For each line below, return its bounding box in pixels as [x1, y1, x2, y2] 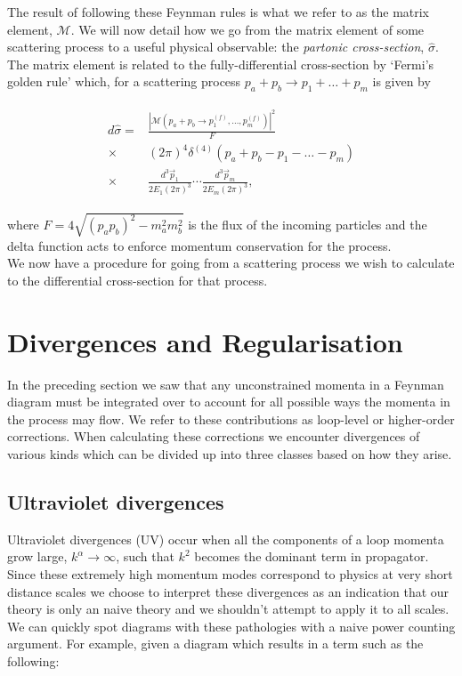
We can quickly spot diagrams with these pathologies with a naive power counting [7, 616, 456, 635]
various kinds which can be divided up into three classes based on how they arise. [7, 445, 452, 463]
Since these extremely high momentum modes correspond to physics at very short [7, 565, 453, 583]
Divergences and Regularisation [7, 323, 403, 359]
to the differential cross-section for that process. [7, 270, 268, 289]
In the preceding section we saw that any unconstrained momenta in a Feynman [7, 374, 444, 393]
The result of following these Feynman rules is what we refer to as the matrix [7, 3, 430, 20]
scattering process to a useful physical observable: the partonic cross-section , [7, 37, 425, 56]
